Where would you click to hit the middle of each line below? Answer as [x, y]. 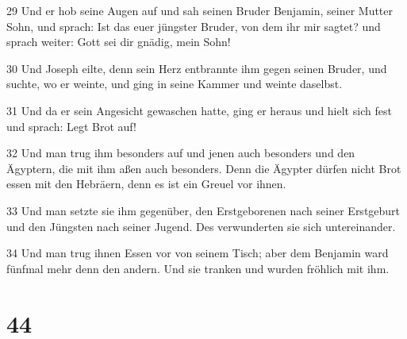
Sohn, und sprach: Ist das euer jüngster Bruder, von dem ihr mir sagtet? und [194, 26]
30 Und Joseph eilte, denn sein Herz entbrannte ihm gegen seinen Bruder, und [197, 68]
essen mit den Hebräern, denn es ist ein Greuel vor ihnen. [146, 184]
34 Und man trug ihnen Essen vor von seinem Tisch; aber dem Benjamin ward [198, 253]
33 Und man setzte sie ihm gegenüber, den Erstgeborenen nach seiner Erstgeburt [203, 210]
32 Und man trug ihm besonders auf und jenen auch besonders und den [181, 153]
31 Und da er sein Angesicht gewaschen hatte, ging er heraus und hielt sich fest [199, 110]
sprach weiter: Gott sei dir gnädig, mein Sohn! [119, 42]
